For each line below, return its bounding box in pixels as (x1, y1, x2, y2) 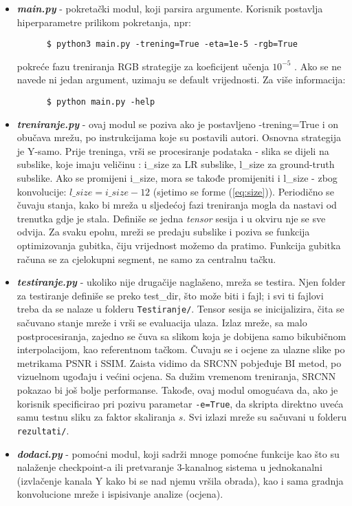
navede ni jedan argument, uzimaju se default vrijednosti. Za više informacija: (16, 72, 346, 87)
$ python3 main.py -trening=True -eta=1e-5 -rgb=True (46, 39, 298, 50)
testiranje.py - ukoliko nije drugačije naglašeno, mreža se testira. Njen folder (16, 275, 346, 289)
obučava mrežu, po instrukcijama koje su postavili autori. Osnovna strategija (16, 130, 341, 145)
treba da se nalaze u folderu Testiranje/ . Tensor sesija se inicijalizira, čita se (16, 302, 344, 316)
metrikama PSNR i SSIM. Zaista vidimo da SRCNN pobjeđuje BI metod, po (16, 355, 342, 370)
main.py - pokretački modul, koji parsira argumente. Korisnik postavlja (16, 1, 323, 15)
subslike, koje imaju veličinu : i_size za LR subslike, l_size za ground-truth (16, 157, 335, 171)
